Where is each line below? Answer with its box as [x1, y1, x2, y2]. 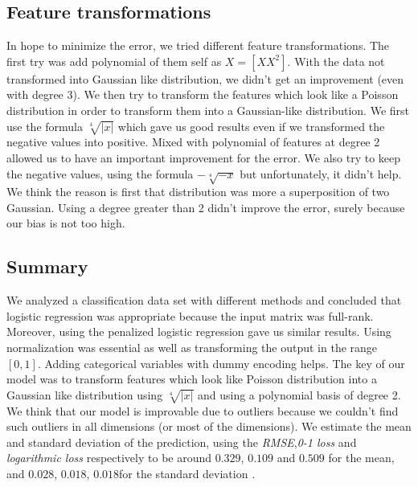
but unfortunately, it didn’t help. [240, 165, 402, 182]
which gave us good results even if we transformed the [117, 117, 385, 134]
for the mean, [328, 449, 395, 466]
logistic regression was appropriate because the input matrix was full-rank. [6, 307, 374, 324]
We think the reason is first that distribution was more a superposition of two [6, 183, 390, 200]
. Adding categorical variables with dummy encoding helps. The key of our [37, 354, 405, 371]
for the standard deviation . [119, 464, 256, 481]
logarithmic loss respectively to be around [6, 449, 212, 466]
